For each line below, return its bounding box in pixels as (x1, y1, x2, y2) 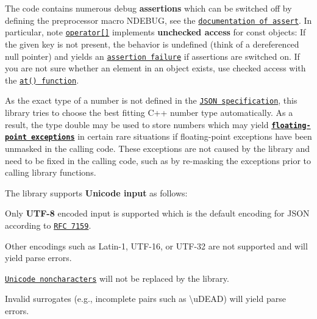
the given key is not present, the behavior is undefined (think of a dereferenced (5, 37, 299, 50)
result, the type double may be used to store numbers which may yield (5, 118, 269, 131)
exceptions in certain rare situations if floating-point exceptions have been (30, 130, 312, 143)
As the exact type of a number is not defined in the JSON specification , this (5, 94, 297, 107)
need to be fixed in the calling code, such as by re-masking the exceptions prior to (5, 154, 312, 167)
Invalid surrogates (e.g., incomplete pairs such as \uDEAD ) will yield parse (5, 292, 286, 305)
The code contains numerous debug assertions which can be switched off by (5, 2, 292, 14)
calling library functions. (5, 166, 96, 179)
